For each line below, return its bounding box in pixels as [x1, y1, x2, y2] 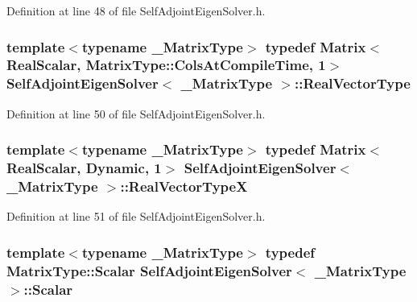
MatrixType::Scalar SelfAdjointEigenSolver [6, 260, 292, 280]
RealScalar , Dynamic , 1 [6, 158, 162, 178]
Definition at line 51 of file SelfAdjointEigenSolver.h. [6, 208, 266, 225]
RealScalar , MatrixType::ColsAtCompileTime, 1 [6, 55, 326, 75]
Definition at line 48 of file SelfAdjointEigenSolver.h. [6, 2, 266, 19]
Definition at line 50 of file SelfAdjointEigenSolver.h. [6, 105, 266, 122]
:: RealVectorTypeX [120, 176, 248, 197]
